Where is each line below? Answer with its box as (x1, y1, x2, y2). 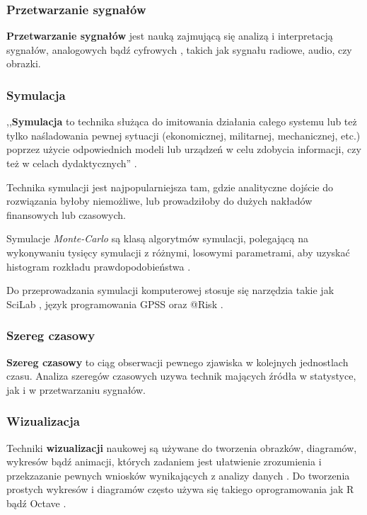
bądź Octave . (6, 495, 66, 510)
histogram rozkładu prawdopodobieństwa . (6, 259, 191, 273)
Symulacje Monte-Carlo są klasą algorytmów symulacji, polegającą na (6, 231, 308, 246)
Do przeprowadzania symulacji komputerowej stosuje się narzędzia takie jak (6, 283, 334, 298)
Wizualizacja (6, 412, 80, 430)
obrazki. (6, 56, 41, 71)
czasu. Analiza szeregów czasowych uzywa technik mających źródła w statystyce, (6, 368, 356, 383)
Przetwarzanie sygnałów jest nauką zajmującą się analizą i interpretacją (6, 28, 333, 43)
